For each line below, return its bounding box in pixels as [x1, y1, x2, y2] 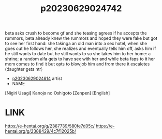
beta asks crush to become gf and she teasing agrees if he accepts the [5, 30, 147, 36]
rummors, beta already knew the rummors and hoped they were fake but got [5, 35, 158, 41]
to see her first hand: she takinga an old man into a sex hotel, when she [5, 41, 147, 46]
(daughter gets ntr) [5, 66, 43, 72]
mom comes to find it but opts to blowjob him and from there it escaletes [5, 61, 150, 67]
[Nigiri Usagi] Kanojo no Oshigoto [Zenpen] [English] [5, 90, 110, 96]
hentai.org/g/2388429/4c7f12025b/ [5, 128, 76, 134]
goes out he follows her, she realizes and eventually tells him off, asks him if [5, 46, 156, 51]
